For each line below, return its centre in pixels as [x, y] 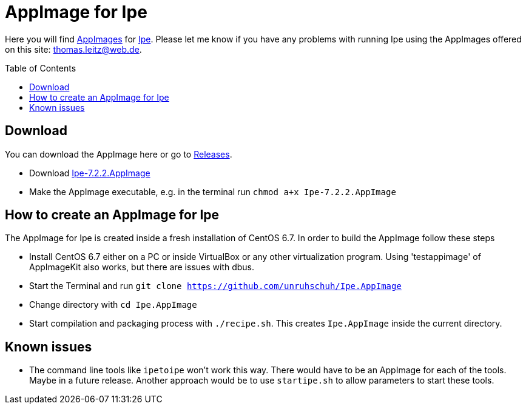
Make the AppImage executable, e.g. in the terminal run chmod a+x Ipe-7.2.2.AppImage [213, 191]
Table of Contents [41, 68]
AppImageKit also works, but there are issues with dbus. [142, 267]
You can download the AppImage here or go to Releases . [119, 154]
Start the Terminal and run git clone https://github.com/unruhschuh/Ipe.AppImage [215, 286]
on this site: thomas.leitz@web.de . [73, 49]
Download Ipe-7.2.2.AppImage [90, 173]
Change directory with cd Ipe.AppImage [113, 305]
